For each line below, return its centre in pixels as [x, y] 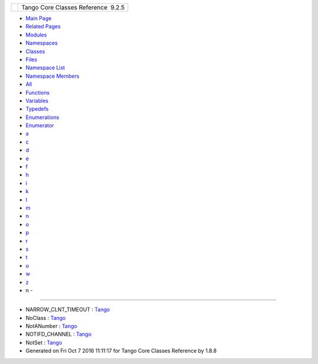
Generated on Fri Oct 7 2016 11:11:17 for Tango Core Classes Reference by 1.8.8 [121, 351]
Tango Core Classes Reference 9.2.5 [73, 7]
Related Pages [43, 27]
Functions [38, 92]
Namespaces [42, 43]
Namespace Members [52, 76]
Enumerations [42, 117]
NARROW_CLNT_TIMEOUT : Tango [68, 310]
